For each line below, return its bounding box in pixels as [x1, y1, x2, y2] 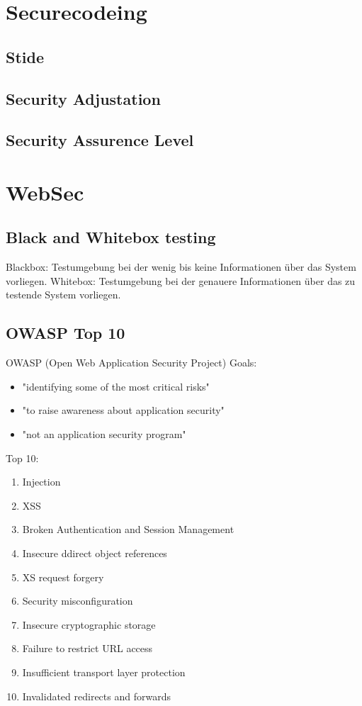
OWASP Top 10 [6, 322, 125, 344]
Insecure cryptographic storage [22, 617, 156, 632]
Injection [22, 474, 61, 489]
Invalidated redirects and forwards [22, 688, 171, 703]
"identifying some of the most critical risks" [22, 379, 210, 393]
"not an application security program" [22, 427, 186, 442]
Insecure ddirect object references [22, 546, 167, 561]
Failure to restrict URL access [22, 641, 153, 656]
